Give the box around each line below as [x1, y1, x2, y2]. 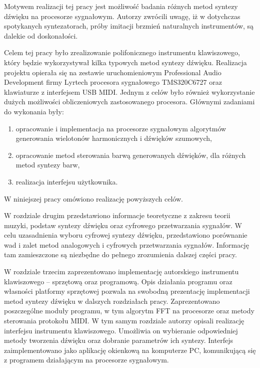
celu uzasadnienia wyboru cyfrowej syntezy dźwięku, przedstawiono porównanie [4, 230, 247, 240]
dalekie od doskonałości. [4, 30, 78, 41]
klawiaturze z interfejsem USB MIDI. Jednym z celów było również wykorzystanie [4, 86, 255, 97]
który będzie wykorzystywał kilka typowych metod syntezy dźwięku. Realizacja [4, 57, 247, 67]
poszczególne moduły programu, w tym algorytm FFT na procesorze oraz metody [4, 305, 254, 316]
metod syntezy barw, [15, 159, 80, 170]
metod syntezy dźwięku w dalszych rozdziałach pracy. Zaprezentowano [4, 295, 220, 306]
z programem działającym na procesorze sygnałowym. [4, 354, 169, 365]
